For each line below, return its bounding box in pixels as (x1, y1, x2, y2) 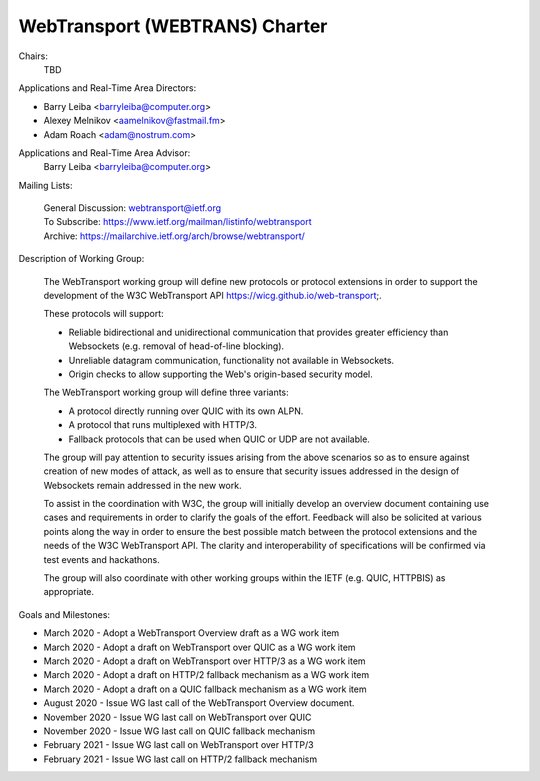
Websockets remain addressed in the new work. (43, 479, 242, 491)
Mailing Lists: (18, 179, 74, 191)
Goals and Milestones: (18, 608, 110, 620)
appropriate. (43, 586, 95, 598)
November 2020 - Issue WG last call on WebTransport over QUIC (43, 711, 312, 723)
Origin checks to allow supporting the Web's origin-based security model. (68, 368, 374, 380)
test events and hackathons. (43, 553, 160, 565)
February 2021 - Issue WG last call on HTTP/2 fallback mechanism (43, 753, 318, 765)
